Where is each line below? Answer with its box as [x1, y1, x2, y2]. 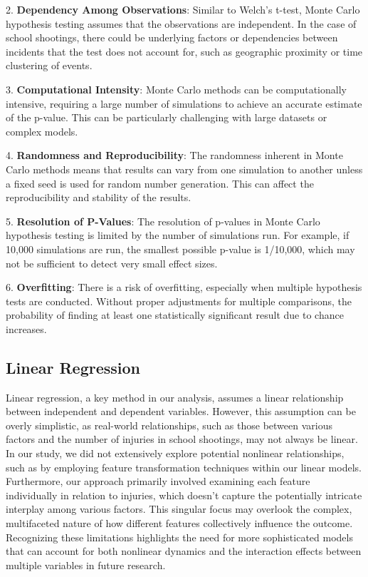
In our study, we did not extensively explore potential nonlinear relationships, [6, 446, 345, 461]
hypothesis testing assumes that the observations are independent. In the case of [6, 16, 357, 31]
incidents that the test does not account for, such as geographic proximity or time [6, 44, 363, 58]
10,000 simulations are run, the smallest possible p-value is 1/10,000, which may [6, 241, 355, 256]
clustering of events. [6, 58, 93, 73]
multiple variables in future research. [6, 557, 166, 572]
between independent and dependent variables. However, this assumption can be [6, 404, 356, 419]
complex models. [6, 123, 78, 138]
